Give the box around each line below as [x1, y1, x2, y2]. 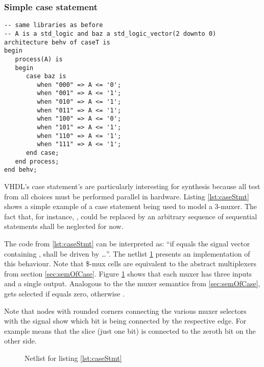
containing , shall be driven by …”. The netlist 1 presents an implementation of [4, 248, 250, 259]
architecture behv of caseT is [4, 38, 110, 46]
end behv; [4, 166, 37, 174]
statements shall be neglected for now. [4, 221, 124, 232]
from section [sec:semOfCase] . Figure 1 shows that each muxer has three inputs [4, 268, 252, 279]
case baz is [26, 73, 66, 80]
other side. [4, 335, 37, 346]
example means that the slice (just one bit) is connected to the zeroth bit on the [4, 325, 256, 336]
